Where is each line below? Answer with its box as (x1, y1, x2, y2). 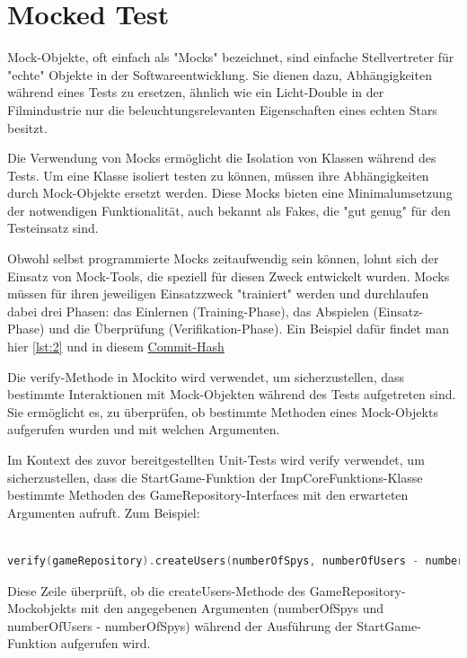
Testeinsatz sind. (7, 218, 99, 237)
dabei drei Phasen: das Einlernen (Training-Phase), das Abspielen (7, 301, 369, 320)
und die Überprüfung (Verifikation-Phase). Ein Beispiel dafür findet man (48, 319, 450, 338)
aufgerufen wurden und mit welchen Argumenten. (7, 420, 280, 439)
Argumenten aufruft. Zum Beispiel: (7, 502, 200, 521)
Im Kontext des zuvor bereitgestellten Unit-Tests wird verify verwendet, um (7, 450, 425, 468)
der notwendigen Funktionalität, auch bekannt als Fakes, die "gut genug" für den (7, 200, 451, 219)
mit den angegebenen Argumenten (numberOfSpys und (80, 599, 384, 618)
